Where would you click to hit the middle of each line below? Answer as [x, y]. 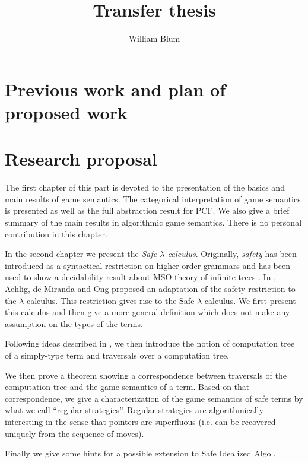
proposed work [66, 112]
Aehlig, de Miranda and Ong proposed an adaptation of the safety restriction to [150, 288]
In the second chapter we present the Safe [81, 254]
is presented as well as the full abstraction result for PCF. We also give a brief [147, 210]
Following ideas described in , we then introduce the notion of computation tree [150, 343]
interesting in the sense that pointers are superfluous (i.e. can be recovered [140, 421]
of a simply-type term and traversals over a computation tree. [117, 355]
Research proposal [81, 159]
